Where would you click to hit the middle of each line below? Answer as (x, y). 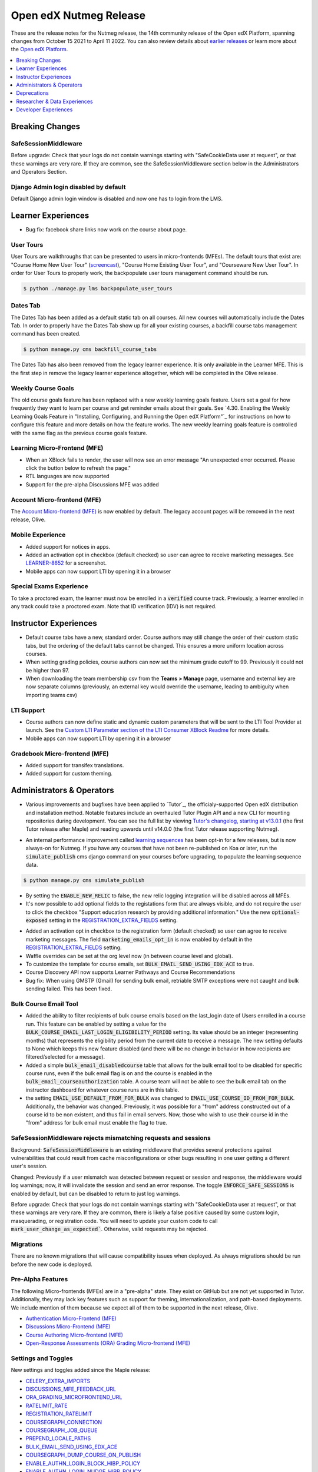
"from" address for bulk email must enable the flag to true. (96, 1123)
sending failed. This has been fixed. (69, 989)
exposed (37, 921)
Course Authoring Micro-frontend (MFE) (74, 1335)
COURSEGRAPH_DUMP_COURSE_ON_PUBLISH (83, 1455)
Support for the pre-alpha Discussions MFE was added (92, 484)
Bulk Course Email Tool (44, 1004)
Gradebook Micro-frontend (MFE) (60, 754)
